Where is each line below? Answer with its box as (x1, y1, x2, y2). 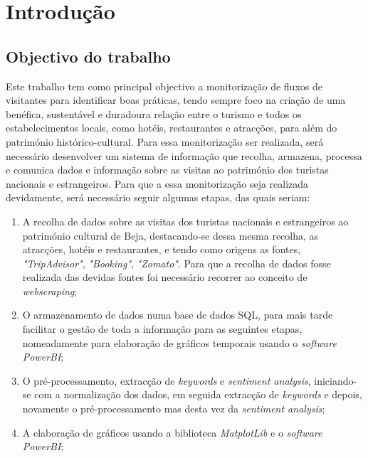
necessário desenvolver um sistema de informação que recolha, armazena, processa (6, 148, 362, 163)
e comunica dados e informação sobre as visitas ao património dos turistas (6, 162, 329, 177)
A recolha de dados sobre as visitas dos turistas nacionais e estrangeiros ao (22, 213, 349, 228)
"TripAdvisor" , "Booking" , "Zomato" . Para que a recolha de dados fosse (22, 255, 331, 270)
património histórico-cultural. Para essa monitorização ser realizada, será (6, 134, 324, 149)
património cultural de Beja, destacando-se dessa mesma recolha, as (22, 228, 319, 243)
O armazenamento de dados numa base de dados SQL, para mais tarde (22, 307, 333, 322)
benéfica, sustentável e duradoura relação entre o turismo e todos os (6, 106, 302, 121)
